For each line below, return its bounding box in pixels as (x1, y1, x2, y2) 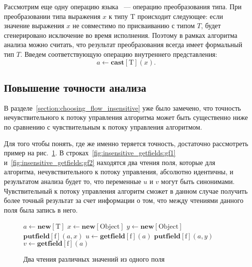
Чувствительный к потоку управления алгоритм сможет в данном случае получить (4, 185, 248, 196)
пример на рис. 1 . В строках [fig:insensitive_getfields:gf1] (4, 148, 176, 158)
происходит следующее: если (137, 11, 223, 21)
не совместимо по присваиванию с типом (72, 20, 195, 31)
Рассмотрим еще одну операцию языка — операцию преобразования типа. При (4, 1, 242, 11)
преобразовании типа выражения (4, 11, 101, 21)
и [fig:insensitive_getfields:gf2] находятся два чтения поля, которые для (4, 157, 216, 167)
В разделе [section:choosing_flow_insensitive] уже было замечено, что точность (4, 102, 241, 113)
